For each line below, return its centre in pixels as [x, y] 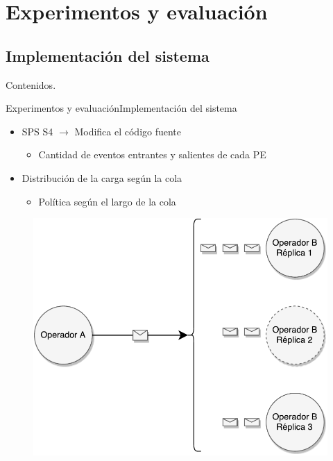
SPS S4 [37, 131]
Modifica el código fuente [128, 131]
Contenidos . [31, 84]
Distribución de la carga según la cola [102, 177]
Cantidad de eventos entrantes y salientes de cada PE [152, 154]
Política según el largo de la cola [107, 201]
